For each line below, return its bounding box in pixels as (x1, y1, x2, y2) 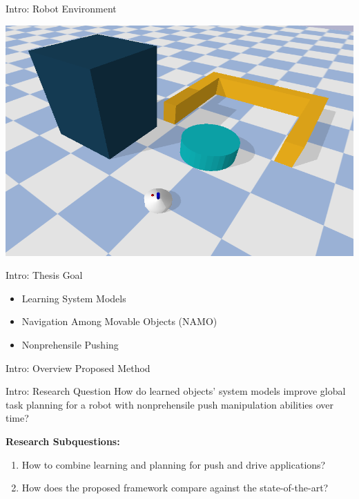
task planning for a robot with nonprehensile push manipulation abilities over (6, 397, 333, 411)
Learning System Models (21, 291, 126, 305)
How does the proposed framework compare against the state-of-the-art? (21, 480, 329, 495)
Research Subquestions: (6, 433, 120, 448)
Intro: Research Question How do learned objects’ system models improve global (6, 384, 346, 398)
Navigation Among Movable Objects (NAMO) (21, 314, 217, 329)
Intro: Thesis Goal (6, 268, 83, 282)
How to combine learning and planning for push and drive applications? (21, 457, 326, 471)
